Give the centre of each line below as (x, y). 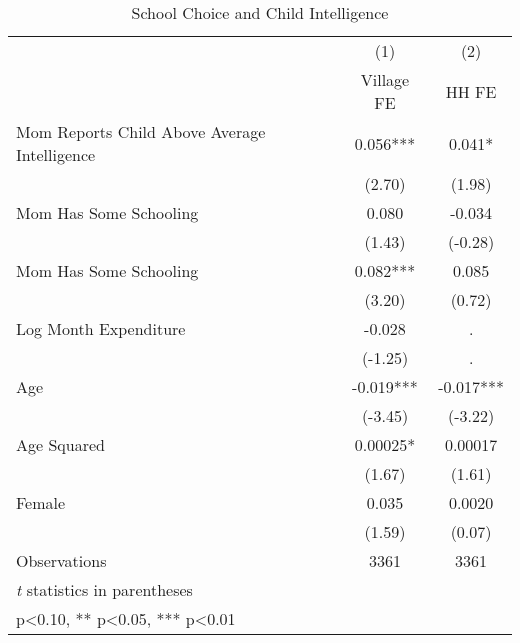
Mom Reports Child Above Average (141, 131)
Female (41, 502)
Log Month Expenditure (101, 328)
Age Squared (60, 444)
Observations (61, 560)
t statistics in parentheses (104, 589)
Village (385, 79)
